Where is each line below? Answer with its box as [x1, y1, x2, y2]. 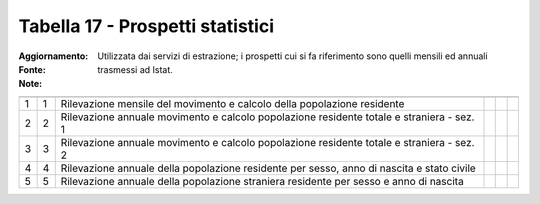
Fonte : [18, 63, 47, 75]
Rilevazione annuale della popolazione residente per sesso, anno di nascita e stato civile [60, 161, 477, 175]
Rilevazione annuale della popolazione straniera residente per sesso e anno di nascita [60, 174, 464, 188]
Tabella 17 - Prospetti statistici [18, 15, 275, 37]
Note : [18, 78, 43, 90]
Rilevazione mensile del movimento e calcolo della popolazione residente [60, 96, 405, 110]
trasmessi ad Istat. [97, 63, 174, 75]
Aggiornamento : [18, 50, 89, 62]
